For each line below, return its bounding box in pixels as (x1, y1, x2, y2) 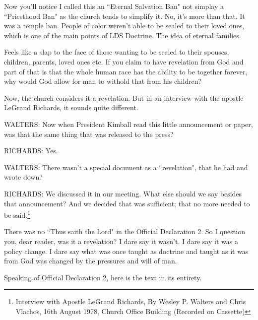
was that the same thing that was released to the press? (4, 128, 174, 139)
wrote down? (4, 172, 43, 182)
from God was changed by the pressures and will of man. (4, 256, 177, 266)
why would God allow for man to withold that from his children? (4, 76, 202, 86)
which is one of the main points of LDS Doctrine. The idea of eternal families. (4, 30, 241, 40)
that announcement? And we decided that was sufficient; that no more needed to (4, 198, 250, 208)
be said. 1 (4, 208, 30, 220)
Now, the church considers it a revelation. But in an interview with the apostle (4, 92, 244, 103)
